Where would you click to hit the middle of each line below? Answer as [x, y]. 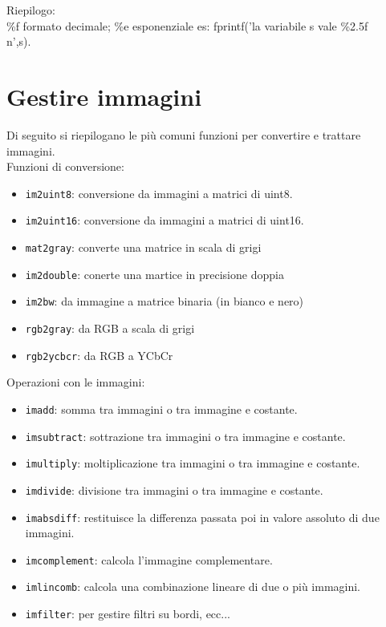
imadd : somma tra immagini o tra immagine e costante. [161, 409]
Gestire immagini [104, 96]
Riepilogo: [31, 10]
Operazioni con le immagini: [76, 382]
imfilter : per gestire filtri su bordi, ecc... [128, 614]
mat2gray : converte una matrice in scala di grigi [143, 247]
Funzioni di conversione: [65, 166]
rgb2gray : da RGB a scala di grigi [110, 328]
